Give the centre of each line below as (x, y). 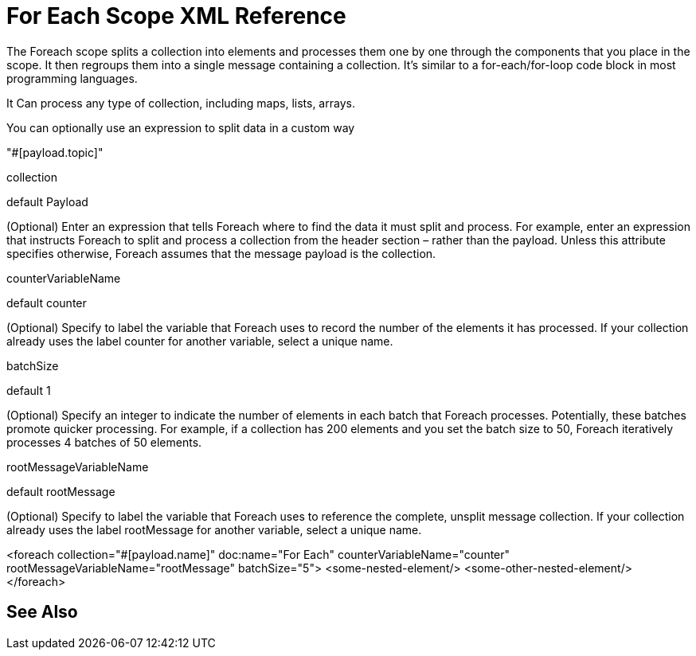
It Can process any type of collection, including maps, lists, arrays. (181, 103)
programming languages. (72, 78)
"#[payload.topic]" (55, 152)
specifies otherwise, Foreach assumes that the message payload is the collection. (221, 253)
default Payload (47, 201)
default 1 (29, 390)
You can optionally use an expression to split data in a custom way (181, 127)
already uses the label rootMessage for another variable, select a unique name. (214, 529)
